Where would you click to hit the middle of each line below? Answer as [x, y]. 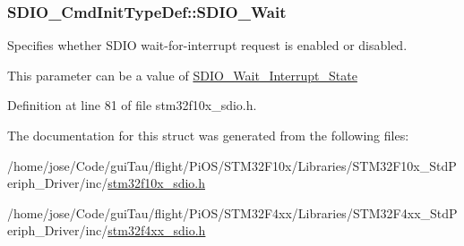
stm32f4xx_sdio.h [157, 230]
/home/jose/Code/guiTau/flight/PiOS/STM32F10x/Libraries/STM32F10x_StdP [232, 165]
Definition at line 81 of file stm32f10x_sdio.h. [132, 105]
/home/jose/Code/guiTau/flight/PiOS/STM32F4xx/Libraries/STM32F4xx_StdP [232, 212]
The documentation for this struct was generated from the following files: [208, 135]
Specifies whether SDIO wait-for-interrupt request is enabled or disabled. [207, 45]
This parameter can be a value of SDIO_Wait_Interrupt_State [182, 75]
